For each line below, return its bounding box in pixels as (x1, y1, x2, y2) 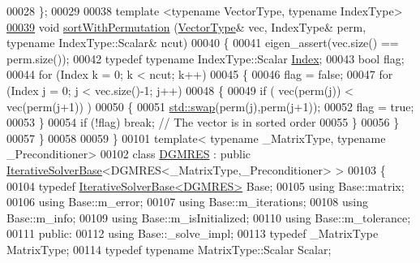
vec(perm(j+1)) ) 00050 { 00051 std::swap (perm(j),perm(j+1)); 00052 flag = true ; (6, 97, 414, 114)
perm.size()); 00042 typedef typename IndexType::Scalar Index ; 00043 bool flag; (6, 50, 405, 67)
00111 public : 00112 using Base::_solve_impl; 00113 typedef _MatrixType (6, 225, 379, 242)
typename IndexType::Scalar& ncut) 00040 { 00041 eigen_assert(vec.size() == (6, 34, 399, 51)
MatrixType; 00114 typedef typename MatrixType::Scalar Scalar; (6, 240, 332, 257)
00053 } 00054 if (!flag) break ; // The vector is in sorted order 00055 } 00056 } (6, 114, 400, 131)
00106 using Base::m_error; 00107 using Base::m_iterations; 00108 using (6, 193, 368, 210)
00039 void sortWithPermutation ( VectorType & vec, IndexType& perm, (6, 18, 366, 35)
